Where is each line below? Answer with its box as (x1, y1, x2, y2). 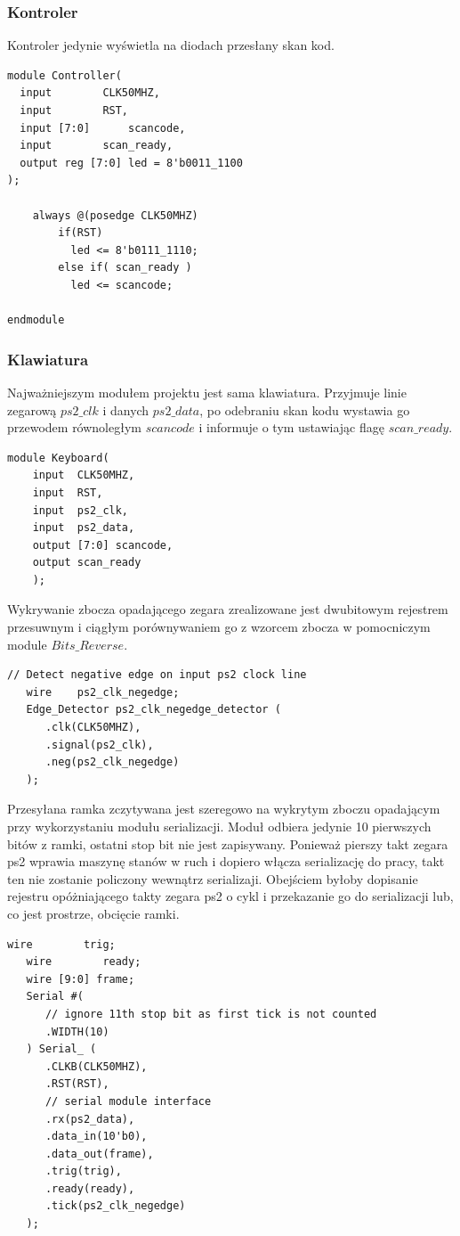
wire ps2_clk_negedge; (26, 685, 180, 699)
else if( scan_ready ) (58, 261, 192, 274)
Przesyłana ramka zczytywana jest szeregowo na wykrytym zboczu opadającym (7, 799, 440, 818)
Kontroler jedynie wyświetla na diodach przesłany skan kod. (7, 36, 335, 54)
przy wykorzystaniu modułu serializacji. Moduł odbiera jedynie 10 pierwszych (7, 817, 432, 835)
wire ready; (26, 955, 141, 969)
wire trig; (7, 937, 116, 951)
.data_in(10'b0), (44, 1130, 148, 1143)
